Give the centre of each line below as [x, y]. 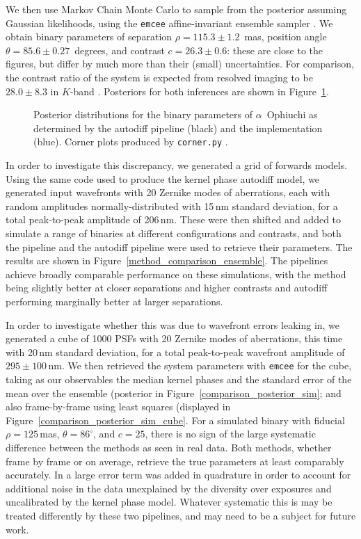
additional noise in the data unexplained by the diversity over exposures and [169, 488]
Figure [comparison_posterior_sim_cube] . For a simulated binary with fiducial [175, 420]
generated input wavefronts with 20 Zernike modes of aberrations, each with [168, 192]
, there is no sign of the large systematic [230, 434]
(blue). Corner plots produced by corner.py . [131, 142]
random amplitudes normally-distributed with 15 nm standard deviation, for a [172, 206]
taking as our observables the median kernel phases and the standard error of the [179, 379]
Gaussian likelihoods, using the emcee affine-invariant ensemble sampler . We [169, 23]
